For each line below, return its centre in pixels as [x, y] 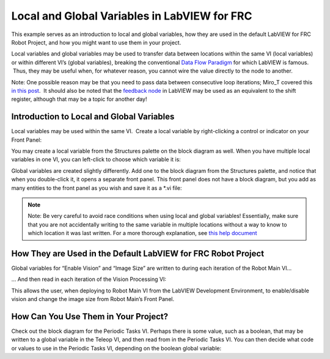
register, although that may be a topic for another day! [79, 99]
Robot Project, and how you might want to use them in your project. [96, 42]
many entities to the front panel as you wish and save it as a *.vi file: [97, 188]
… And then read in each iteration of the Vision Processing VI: [89, 279]
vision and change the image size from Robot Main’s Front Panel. [93, 299]
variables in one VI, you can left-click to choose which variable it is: [96, 159]
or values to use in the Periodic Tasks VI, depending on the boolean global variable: [116, 348]
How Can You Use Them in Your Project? [90, 317]
